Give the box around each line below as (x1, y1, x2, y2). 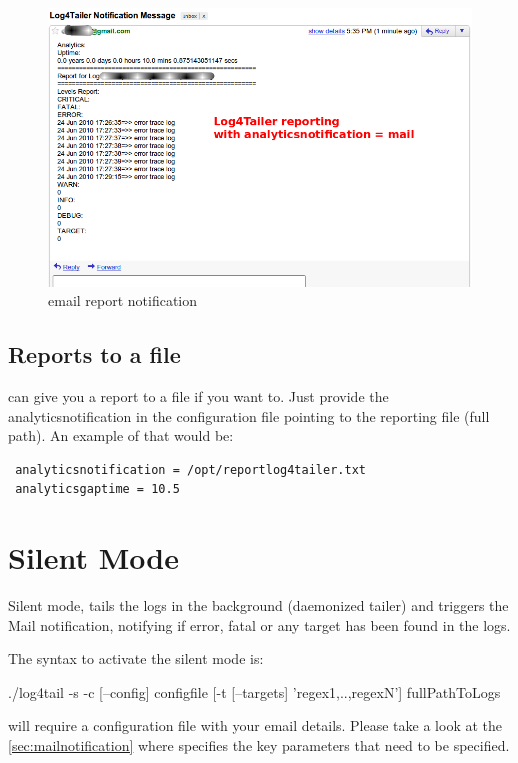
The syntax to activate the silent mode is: (8, 648, 264, 669)
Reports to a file (8, 339, 181, 370)
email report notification (48, 290, 198, 311)
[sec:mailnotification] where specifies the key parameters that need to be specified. (8, 734, 510, 755)
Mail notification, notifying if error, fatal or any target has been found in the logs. (8, 614, 511, 635)
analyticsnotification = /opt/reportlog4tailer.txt (15, 462, 366, 477)
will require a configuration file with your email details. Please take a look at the (8, 715, 503, 736)
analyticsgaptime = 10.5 (15, 482, 180, 497)
